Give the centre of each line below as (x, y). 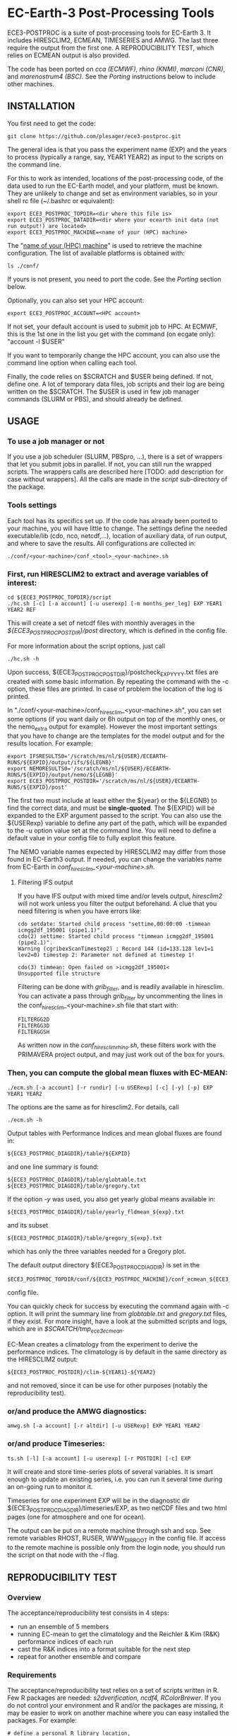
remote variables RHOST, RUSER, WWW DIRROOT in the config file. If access (117, 1539)
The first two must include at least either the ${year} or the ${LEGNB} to (112, 801)
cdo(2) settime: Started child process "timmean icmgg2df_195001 (115, 937)
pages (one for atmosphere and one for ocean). (77, 1517)
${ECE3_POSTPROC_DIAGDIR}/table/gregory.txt (74, 1186)
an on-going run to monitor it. (50, 1486)
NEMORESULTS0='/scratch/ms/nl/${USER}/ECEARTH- (101, 769)
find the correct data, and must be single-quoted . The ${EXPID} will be (111, 808)
